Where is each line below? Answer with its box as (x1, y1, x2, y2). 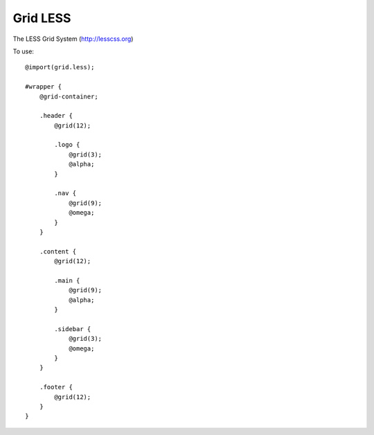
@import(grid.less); (25, 63, 95, 71)
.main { (54, 276, 80, 284)
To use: (12, 47, 35, 55)
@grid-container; (39, 92, 98, 100)
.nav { (54, 189, 77, 197)
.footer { (39, 383, 73, 391)
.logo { (54, 141, 80, 149)
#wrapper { (25, 83, 62, 91)
